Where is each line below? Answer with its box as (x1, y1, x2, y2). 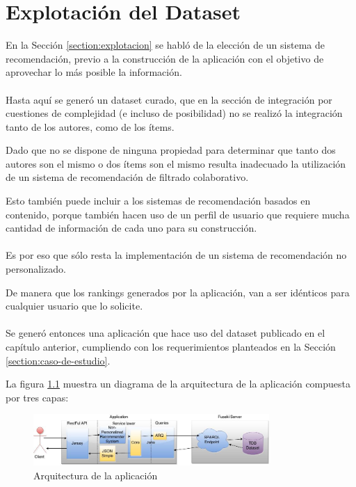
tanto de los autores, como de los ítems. (6, 119, 175, 134)
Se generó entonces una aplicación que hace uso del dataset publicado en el (6, 326, 325, 340)
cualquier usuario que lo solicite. (6, 298, 143, 313)
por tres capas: (6, 390, 69, 404)
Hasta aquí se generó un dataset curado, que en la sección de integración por (6, 92, 332, 106)
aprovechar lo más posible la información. (6, 65, 182, 79)
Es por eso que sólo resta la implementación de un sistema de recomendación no (6, 248, 347, 262)
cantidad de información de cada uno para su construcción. (6, 221, 257, 235)
